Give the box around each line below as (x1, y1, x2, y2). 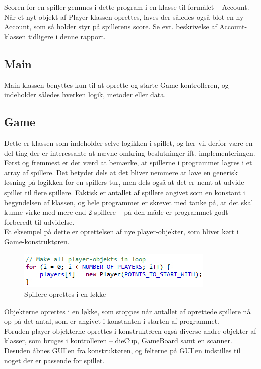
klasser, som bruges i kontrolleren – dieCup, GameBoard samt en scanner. (4, 335, 232, 346)
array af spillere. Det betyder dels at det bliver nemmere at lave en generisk (4, 167, 238, 177)
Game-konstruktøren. (4, 236, 70, 247)
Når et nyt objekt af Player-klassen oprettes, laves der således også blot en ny (4, 11, 244, 22)
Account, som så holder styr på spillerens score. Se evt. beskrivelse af (4, 21, 217, 32)
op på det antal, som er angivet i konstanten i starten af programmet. (4, 316, 219, 326)
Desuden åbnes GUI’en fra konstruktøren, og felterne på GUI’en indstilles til (4, 345, 241, 356)
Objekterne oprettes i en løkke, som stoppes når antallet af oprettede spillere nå (4, 305, 251, 316)
